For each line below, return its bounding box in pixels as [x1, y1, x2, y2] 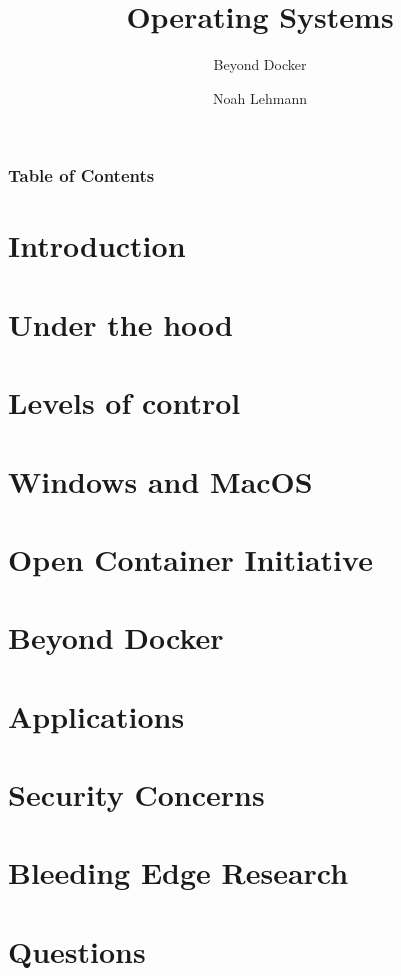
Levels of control [8, 382, 241, 423]
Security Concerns [8, 774, 265, 815]
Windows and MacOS [8, 460, 313, 501]
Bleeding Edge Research [8, 852, 349, 893]
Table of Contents [8, 163, 155, 188]
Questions [8, 930, 146, 971]
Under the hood [8, 303, 233, 344]
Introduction [8, 225, 186, 266]
